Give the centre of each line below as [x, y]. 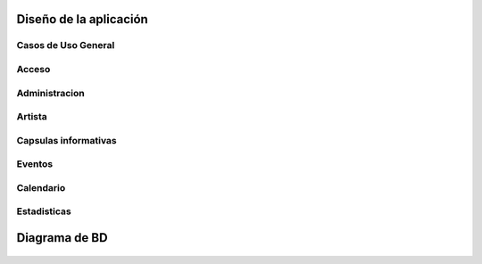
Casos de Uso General [66, 45]
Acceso [33, 69]
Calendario [41, 187]
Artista [32, 117]
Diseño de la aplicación [83, 19]
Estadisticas [44, 211]
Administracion [50, 93]
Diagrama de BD [62, 238]
